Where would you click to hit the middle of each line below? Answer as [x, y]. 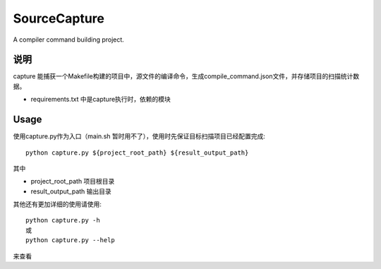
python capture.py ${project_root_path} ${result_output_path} [137, 153]
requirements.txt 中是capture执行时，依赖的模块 [101, 100]
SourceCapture [59, 18]
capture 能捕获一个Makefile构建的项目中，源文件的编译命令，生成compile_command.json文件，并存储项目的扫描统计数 [186, 76]
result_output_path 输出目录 [71, 191]
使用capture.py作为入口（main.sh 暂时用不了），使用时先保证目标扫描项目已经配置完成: [139, 136]
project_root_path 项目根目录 [73, 181]
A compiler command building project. [69, 40]
